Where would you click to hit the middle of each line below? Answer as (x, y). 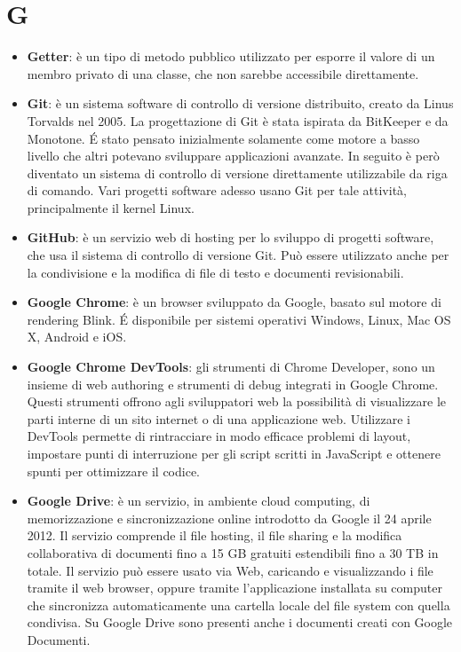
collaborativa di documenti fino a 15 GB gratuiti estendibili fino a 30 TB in (233, 552)
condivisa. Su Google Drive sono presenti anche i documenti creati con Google (240, 622)
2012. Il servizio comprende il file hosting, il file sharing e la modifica (215, 535)
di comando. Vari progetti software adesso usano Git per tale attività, (217, 190)
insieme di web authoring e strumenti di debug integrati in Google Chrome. (233, 384)
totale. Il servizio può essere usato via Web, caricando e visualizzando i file (230, 570)
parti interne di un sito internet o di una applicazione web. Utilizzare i (219, 418)
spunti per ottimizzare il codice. (114, 471)
